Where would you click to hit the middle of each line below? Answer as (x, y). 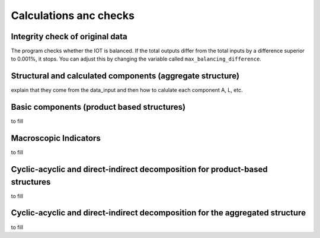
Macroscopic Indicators (56, 139)
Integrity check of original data (69, 37)
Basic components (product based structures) (98, 107)
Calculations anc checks (73, 15)
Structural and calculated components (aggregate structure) (125, 76)
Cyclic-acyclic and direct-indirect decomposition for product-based (139, 169)
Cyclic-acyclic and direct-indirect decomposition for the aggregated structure (159, 213)
